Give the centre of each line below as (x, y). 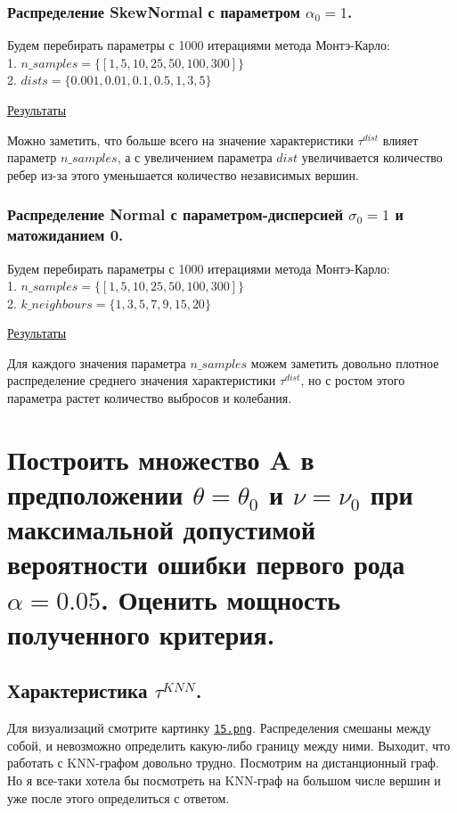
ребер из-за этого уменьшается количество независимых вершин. (183, 174)
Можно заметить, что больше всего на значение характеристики (180, 140)
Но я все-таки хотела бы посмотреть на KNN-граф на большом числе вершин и (224, 780)
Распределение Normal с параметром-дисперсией (175, 214)
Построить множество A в (161, 459)
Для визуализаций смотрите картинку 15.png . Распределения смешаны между (219, 728)
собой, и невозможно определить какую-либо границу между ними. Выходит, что (229, 745)
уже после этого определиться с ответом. (118, 797)
